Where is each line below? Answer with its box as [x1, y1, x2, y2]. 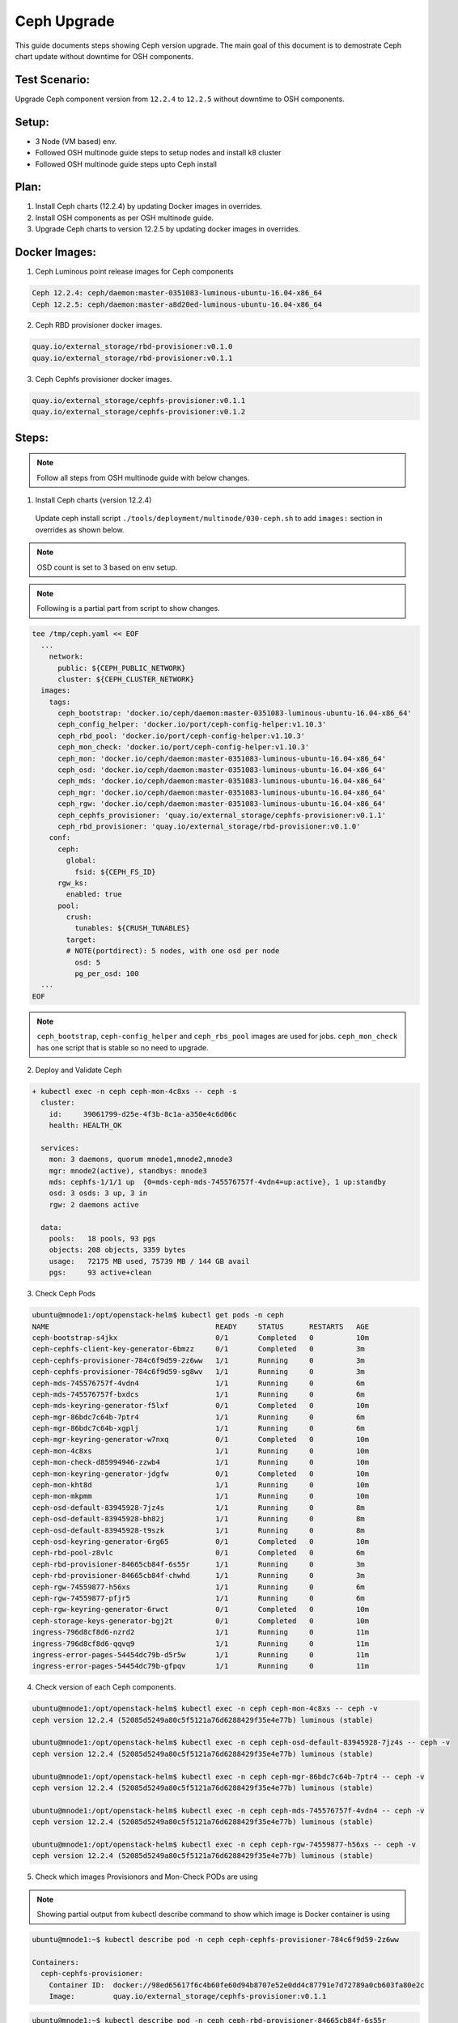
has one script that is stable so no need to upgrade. [36, 1042, 209, 1052]
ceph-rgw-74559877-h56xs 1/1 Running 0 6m [32, 1582, 366, 1592]
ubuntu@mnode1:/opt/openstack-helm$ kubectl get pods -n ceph [32, 1311, 284, 1320]
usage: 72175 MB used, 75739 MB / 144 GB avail [49, 1257, 250, 1266]
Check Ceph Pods [35, 1289, 96, 1299]
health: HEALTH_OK [49, 1121, 122, 1130]
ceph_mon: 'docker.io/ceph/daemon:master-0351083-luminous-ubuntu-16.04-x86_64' [57, 753, 387, 763]
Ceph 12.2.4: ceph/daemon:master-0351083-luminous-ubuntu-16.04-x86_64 [32, 288, 323, 298]
